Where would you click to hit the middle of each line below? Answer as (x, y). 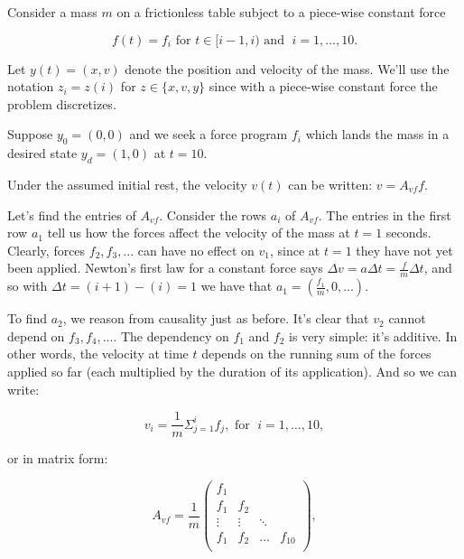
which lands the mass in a (377, 134)
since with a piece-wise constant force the (323, 86)
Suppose (30, 134)
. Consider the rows (213, 214)
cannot (407, 318)
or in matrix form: (58, 458)
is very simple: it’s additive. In (373, 335)
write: (23, 389)
